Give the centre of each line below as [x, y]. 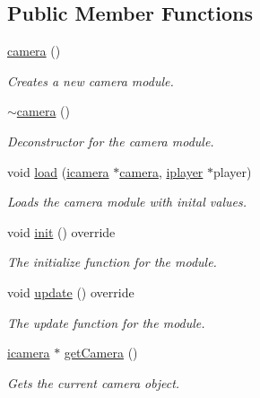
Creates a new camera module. [91, 80]
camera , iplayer [161, 171]
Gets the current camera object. [94, 382]
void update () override [71, 292]
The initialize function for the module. [112, 262]
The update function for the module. [106, 322]
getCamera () [101, 353]
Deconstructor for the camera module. [111, 141]
